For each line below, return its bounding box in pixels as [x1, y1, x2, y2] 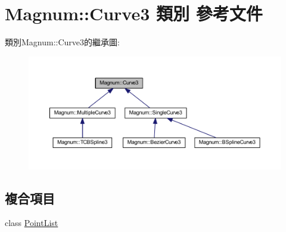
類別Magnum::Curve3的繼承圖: [5, 36, 120, 48]
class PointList [5, 216, 58, 229]
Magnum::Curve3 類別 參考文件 [5, 1, 263, 26]
